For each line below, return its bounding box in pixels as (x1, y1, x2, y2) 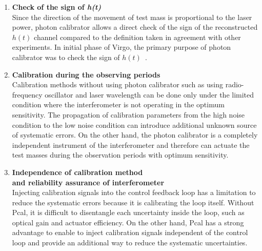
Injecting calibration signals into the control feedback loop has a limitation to (12, 187, 256, 198)
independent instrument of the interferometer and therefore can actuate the (12, 139, 250, 150)
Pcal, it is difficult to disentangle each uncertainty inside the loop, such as (12, 207, 245, 218)
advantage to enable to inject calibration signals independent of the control (12, 227, 248, 238)
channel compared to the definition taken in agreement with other (34, 31, 241, 42)
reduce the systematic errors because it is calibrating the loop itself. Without (12, 197, 254, 207)
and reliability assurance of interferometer (12, 177, 165, 187)
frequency (12, 89, 43, 100)
